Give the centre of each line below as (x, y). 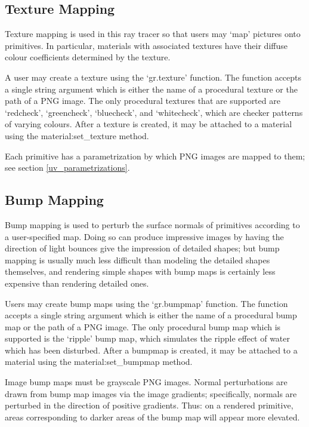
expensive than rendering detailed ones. (77, 283)
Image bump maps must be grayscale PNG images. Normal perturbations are (146, 382)
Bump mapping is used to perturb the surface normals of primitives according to (152, 224)
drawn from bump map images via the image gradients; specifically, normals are (151, 393)
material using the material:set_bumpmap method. (99, 362)
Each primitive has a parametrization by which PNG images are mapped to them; (155, 156)
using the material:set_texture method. (77, 135)
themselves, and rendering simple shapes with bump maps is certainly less (140, 271)
